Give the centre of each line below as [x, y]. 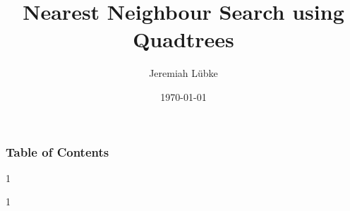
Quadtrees [183, 39]
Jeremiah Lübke [183, 73]
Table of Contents [58, 151]
